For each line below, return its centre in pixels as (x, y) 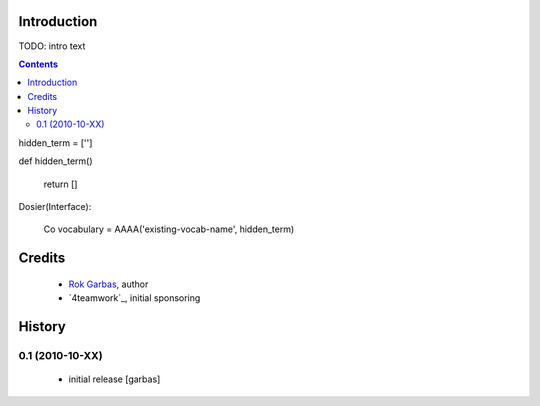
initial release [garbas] (114, 379)
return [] (60, 184)
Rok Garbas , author (108, 284)
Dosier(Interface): (55, 207)
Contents (38, 64)
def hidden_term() (56, 161)
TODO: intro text (52, 46)
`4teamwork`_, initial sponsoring (134, 298)
